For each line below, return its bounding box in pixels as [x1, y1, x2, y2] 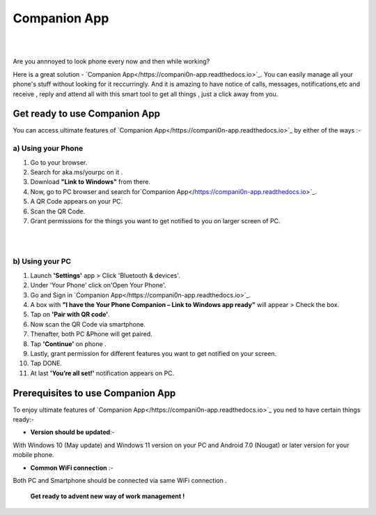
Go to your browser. [30, 158, 88, 167]
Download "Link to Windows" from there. [30, 178, 151, 186]
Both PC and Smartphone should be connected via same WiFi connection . [13, 476, 228, 484]
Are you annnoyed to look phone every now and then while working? [13, 57, 210, 66]
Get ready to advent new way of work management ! [30, 492, 185, 500]
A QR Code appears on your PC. [30, 197, 123, 206]
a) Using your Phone [13, 144, 84, 154]
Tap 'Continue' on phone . [30, 339, 107, 348]
